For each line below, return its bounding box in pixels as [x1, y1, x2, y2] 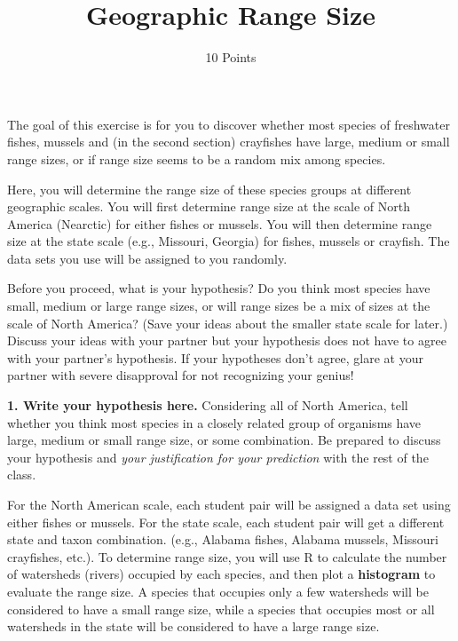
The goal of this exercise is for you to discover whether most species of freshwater [7, 115, 450, 133]
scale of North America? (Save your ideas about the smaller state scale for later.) [7, 313, 448, 332]
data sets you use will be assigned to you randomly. [7, 249, 288, 267]
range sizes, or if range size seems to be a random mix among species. [7, 149, 386, 168]
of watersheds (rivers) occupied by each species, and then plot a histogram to [7, 565, 436, 583]
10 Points [205, 48, 257, 67]
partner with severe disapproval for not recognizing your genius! [7, 366, 354, 384]
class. [7, 465, 36, 484]
